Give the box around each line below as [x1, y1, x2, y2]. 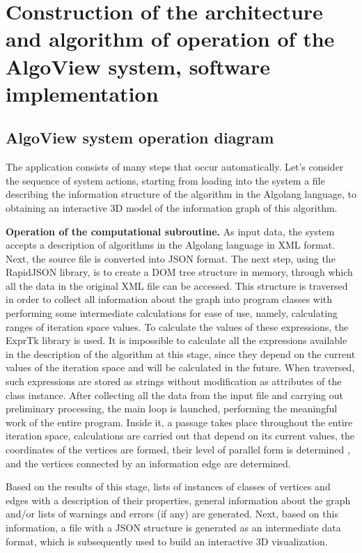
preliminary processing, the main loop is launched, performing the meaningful [6, 401, 338, 416]
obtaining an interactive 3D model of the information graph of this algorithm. [6, 200, 338, 215]
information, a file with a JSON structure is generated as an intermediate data [6, 520, 341, 534]
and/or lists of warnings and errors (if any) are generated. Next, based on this [6, 506, 338, 521]
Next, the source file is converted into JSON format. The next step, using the [6, 251, 336, 265]
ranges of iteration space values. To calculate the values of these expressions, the [6, 319, 349, 334]
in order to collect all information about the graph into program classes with [6, 292, 333, 306]
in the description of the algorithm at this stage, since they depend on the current [6, 346, 356, 361]
